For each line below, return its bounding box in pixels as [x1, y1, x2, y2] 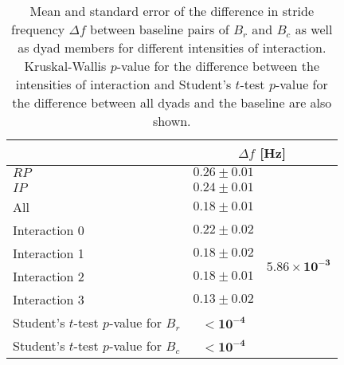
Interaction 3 [13, 290, 84, 308]
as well [295, 20, 333, 38]
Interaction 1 [13, 244, 84, 262]
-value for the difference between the [116, 57, 320, 75]
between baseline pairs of [90, 20, 229, 38]
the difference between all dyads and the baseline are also [12, 93, 332, 112]
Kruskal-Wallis [24, 57, 107, 75]
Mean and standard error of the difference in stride [29, 2, 314, 20]
